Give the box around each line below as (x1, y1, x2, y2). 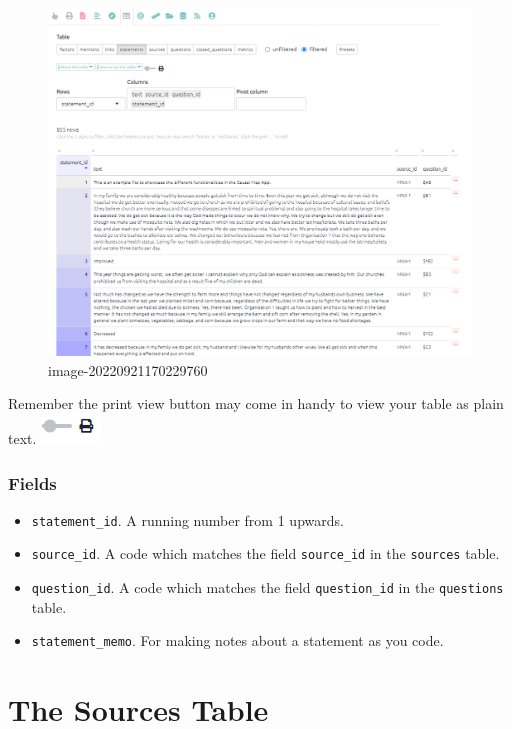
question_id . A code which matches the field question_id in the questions (31, 577, 504, 598)
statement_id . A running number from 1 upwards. (31, 509, 344, 530)
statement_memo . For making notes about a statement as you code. (31, 630, 444, 651)
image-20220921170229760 (48, 359, 208, 380)
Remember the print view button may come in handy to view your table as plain (8, 393, 504, 414)
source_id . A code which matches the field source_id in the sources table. (31, 543, 500, 564)
